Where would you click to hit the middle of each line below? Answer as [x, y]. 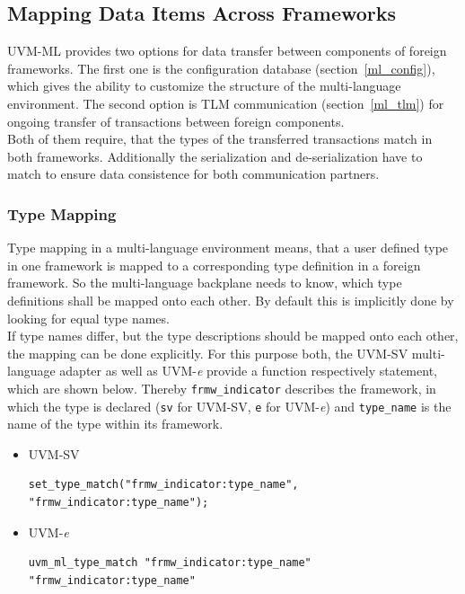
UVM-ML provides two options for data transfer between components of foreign [227, 51]
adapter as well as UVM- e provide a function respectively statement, [248, 371]
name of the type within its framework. [115, 424]
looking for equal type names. [88, 318]
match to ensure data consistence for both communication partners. [193, 174]
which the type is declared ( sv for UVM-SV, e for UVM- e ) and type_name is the [229, 406]
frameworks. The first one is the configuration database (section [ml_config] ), [221, 68]
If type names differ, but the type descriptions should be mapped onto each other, [233, 336]
